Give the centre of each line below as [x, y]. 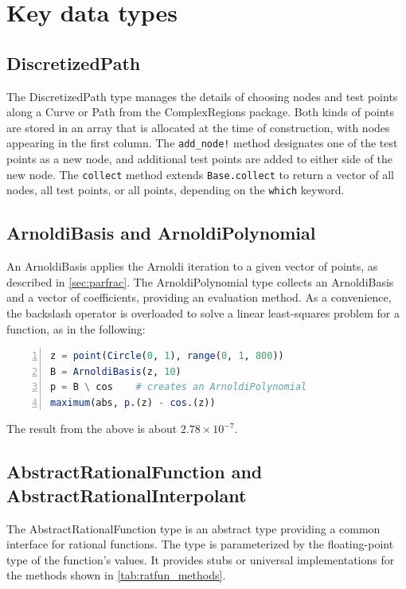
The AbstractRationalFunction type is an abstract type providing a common [193, 528]
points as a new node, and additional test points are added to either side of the [200, 159]
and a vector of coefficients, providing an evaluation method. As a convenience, [199, 297]
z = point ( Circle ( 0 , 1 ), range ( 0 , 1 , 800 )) [167, 356]
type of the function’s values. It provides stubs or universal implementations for [201, 559]
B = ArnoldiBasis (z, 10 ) [116, 371]
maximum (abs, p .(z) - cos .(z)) [133, 402]
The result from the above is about [92, 429]
